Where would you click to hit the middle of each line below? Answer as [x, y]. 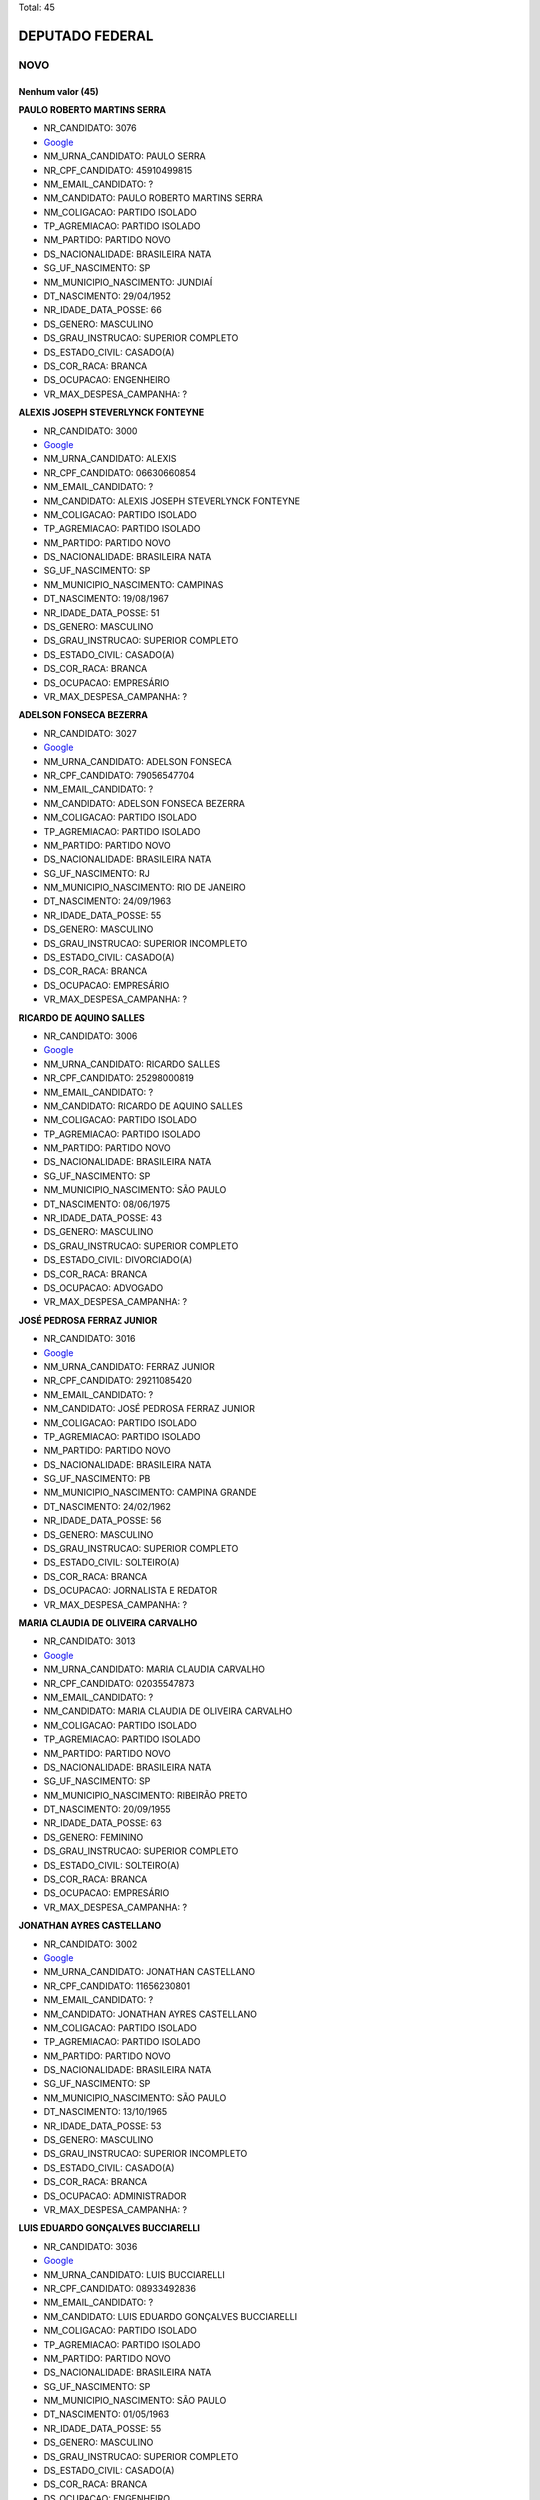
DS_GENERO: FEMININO [93, 1837]
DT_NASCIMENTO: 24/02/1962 [107, 1506]
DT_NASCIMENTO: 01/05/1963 [106, 2414]
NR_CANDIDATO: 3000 [90, 431]
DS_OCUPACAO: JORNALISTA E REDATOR [130, 1591]
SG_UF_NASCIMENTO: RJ [96, 873]
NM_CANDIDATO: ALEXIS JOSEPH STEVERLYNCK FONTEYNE [171, 501]
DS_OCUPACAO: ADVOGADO [103, 1288]
